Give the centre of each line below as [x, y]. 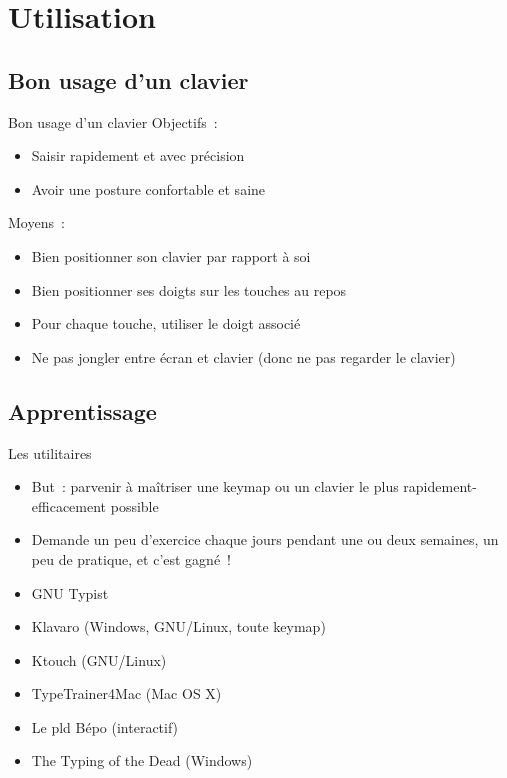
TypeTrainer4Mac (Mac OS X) [126, 693]
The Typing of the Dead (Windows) [142, 760]
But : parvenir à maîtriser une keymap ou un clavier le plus [215, 486]
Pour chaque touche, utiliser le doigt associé [166, 323]
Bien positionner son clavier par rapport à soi [171, 255]
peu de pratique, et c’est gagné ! [131, 558]
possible [134, 505]
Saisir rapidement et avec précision [138, 155]
